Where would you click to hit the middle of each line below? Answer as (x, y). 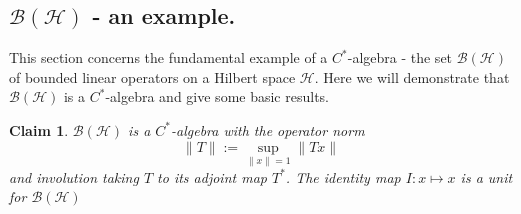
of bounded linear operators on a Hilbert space (152, 76)
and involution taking (74, 176)
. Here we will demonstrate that (412, 76)
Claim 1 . (39, 129)
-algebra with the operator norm (268, 129)
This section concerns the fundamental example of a (168, 57)
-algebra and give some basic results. (217, 96)
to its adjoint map (212, 176)
